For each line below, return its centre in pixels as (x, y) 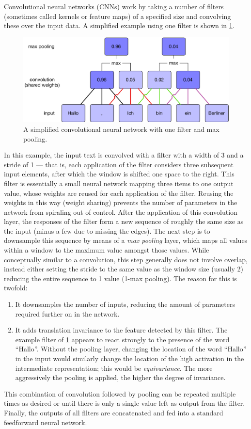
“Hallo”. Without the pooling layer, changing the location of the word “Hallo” (131, 349)
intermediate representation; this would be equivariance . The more (114, 368)
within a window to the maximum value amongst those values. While (107, 250)
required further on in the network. (67, 313)
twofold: (16, 288)
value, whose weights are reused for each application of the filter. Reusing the (119, 193)
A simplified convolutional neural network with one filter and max (121, 129)
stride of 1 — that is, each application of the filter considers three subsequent (119, 164)
